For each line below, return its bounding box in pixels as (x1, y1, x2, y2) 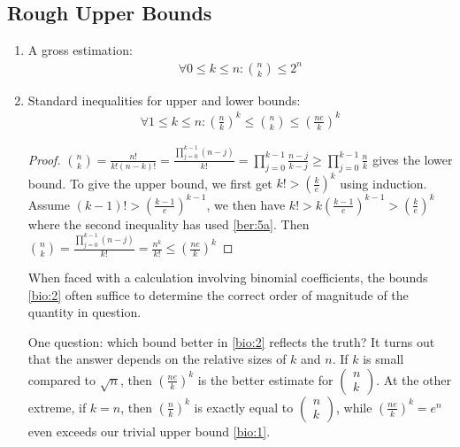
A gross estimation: (27, 41, 133, 59)
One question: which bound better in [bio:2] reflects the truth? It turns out (27, 332, 435, 351)
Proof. (27, 150, 61, 168)
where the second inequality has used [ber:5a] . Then (27, 214, 310, 233)
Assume (27, 195, 70, 213)
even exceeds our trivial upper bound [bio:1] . (27, 421, 271, 440)
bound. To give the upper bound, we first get (27, 173, 272, 192)
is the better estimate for (197, 370, 333, 389)
